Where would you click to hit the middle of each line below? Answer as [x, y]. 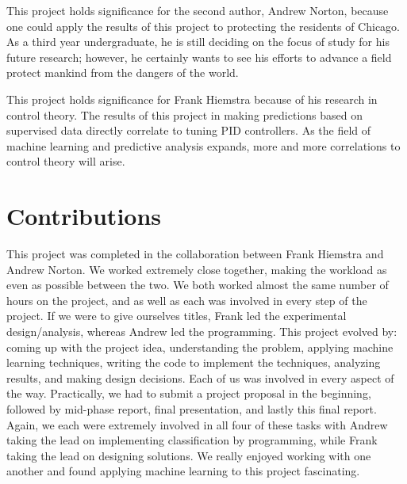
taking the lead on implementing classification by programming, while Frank [192, 440]
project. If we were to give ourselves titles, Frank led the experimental [177, 316]
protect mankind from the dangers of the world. [123, 72]
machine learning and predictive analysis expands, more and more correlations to [203, 145]
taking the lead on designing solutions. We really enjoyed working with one [189, 455]
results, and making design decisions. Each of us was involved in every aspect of [200, 377]
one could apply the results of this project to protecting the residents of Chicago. [203, 26]
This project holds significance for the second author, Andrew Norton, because [198, 10]
